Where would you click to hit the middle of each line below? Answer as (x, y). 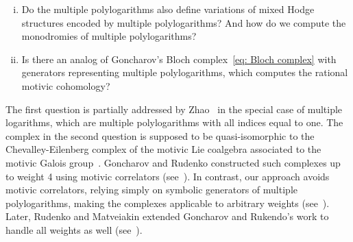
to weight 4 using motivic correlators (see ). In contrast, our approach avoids (168, 176)
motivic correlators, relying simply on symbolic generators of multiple (151, 190)
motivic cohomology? (66, 85)
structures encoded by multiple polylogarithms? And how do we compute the (184, 22)
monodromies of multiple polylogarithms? (109, 36)
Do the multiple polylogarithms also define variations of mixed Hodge (168, 9)
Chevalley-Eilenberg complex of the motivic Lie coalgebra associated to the (163, 149)
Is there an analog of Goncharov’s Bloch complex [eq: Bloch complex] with (179, 59)
